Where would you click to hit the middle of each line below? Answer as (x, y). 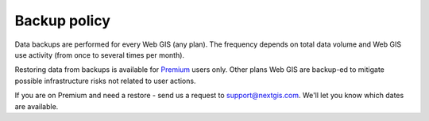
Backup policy (63, 21)
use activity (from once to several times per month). (100, 55)
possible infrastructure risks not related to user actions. (105, 81)
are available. (37, 106)
